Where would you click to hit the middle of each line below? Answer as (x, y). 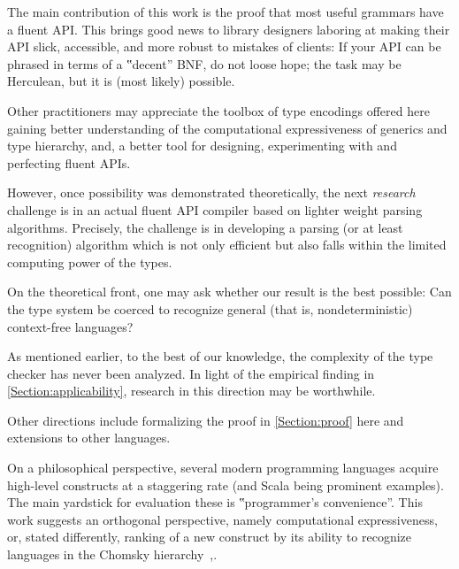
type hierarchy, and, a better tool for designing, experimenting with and (202, 146)
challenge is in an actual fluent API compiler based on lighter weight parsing (215, 209)
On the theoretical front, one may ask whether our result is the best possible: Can (229, 292)
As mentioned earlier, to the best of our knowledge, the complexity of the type (220, 356)
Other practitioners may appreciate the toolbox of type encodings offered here (218, 110)
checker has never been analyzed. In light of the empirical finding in (191, 373)
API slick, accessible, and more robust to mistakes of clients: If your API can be (224, 46)
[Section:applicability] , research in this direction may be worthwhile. (191, 391)
